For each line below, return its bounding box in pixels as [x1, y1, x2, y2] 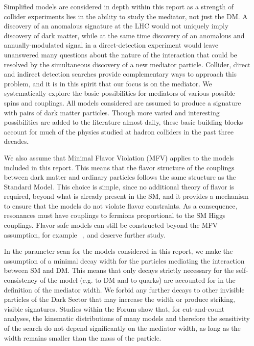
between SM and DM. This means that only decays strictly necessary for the [4, 265, 234, 275]
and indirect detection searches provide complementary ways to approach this [4, 69, 237, 79]
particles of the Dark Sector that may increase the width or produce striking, [4, 294, 235, 304]
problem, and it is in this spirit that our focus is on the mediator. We [4, 78, 212, 88]
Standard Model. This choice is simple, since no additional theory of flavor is [4, 181, 234, 191]
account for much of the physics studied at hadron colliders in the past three [4, 126, 234, 136]
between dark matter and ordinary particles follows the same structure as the [4, 172, 236, 182]
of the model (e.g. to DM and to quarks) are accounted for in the [40, 275, 236, 285]
